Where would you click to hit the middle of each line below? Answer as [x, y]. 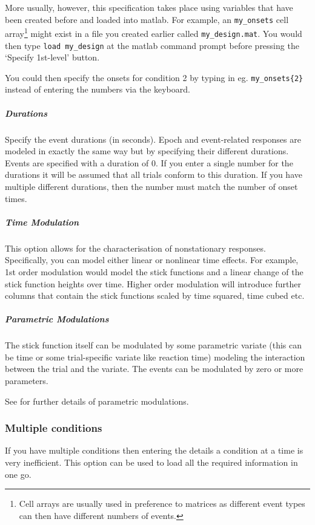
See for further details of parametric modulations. [97, 401]
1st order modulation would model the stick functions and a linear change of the [154, 271]
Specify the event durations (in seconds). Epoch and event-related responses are [153, 139]
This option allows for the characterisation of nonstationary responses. [135, 248]
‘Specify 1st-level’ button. [52, 57]
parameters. [27, 381]
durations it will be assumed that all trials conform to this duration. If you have [154, 174]
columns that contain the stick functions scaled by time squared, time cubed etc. [155, 295]
